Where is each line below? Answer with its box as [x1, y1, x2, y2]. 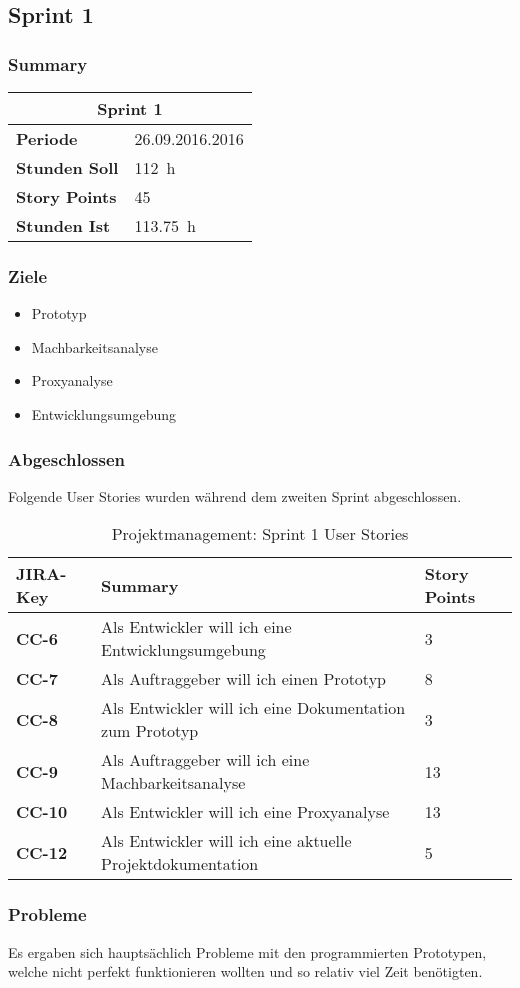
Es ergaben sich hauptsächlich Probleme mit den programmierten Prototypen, [8, 941, 487, 962]
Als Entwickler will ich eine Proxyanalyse [101, 800, 390, 824]
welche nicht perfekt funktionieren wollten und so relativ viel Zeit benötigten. [8, 961, 483, 982]
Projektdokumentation [101, 852, 259, 876]
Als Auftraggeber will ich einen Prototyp [101, 667, 386, 691]
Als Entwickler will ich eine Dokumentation [101, 696, 406, 720]
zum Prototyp [101, 719, 199, 743]
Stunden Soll [16, 156, 119, 179]
